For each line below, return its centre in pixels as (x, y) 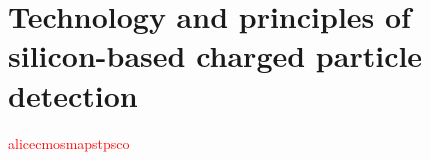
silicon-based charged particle (215, 55)
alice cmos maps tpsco (69, 142)
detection (73, 94)
